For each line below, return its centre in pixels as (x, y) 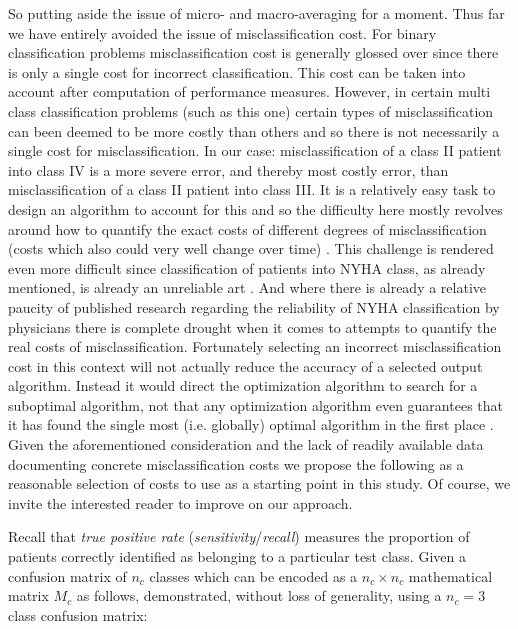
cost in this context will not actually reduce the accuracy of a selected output (245, 365)
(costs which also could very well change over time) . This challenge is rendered (251, 248)
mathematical (450, 575)
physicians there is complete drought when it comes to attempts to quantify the (252, 326)
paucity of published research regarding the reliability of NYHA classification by (254, 306)
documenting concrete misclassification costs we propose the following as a (236, 463)
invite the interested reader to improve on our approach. (180, 502)
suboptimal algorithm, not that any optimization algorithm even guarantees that (255, 404)
